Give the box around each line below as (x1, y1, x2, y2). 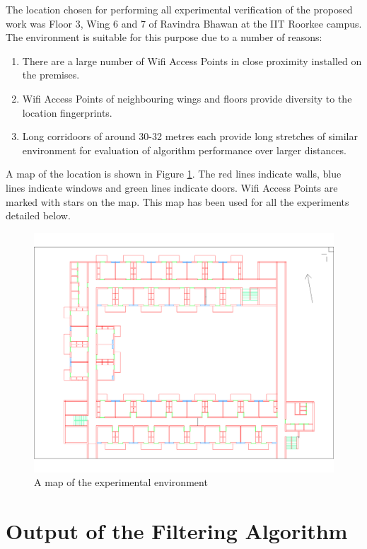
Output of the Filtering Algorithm (6, 516, 348, 545)
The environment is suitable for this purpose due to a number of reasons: (6, 30, 322, 45)
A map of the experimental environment (34, 475, 208, 490)
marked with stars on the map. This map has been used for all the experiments (6, 194, 349, 209)
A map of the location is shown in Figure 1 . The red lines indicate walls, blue (6, 166, 342, 181)
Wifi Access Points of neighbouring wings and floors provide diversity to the (22, 91, 352, 105)
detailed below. (6, 208, 71, 223)
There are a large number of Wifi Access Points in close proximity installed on (22, 53, 362, 68)
